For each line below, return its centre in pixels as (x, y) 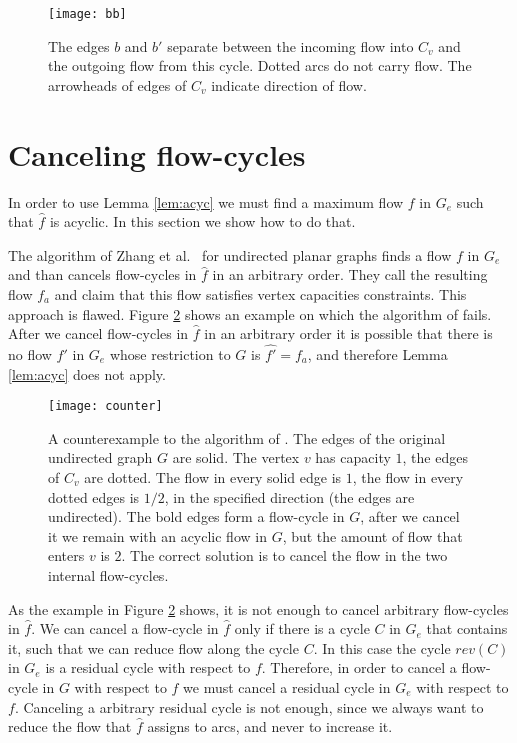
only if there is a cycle (302, 628)
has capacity (353, 457)
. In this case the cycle (382, 647)
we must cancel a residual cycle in (287, 686)
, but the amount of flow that (372, 535)
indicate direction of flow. (289, 84)
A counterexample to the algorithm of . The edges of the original (247, 437)
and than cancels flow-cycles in (102, 274)
